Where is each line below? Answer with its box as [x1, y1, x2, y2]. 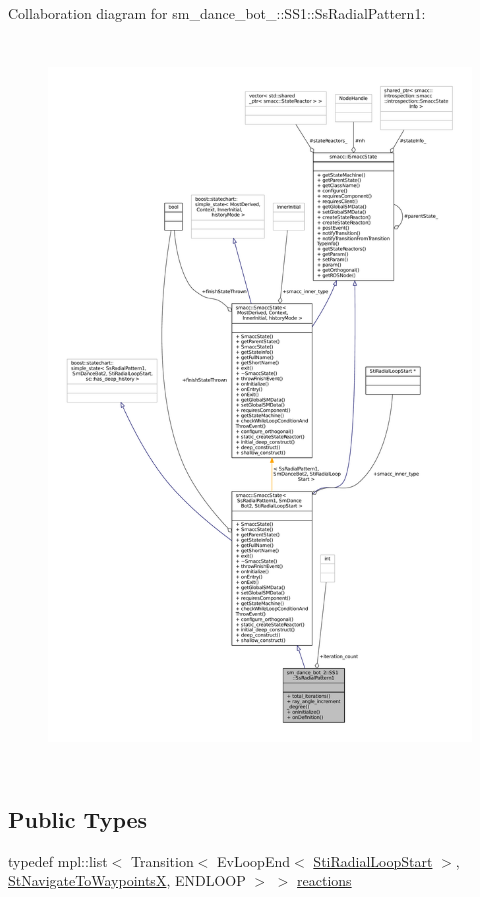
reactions [297, 870, 352, 891]
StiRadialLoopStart [313, 850, 433, 871]
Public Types [8, 803, 148, 834]
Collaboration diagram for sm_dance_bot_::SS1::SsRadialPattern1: [8, 3, 426, 23]
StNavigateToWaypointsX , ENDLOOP [8, 870, 246, 891]
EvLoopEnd [217, 850, 291, 871]
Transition [130, 850, 194, 871]
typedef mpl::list [8, 850, 108, 871]
